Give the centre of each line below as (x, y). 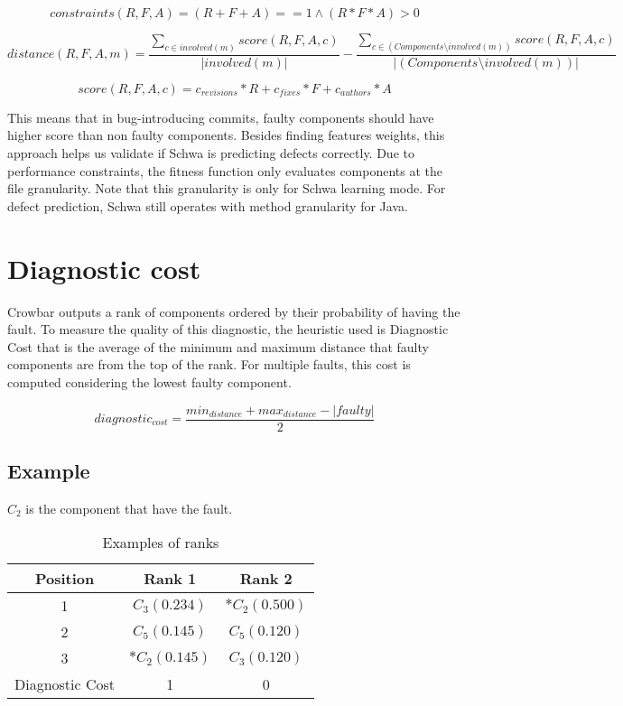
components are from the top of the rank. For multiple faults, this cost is (209, 364)
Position (65, 579)
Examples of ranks (161, 543)
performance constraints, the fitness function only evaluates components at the (225, 170)
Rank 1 (170, 579)
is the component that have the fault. (129, 508)
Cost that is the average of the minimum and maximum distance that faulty (218, 346)
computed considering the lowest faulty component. (149, 381)
